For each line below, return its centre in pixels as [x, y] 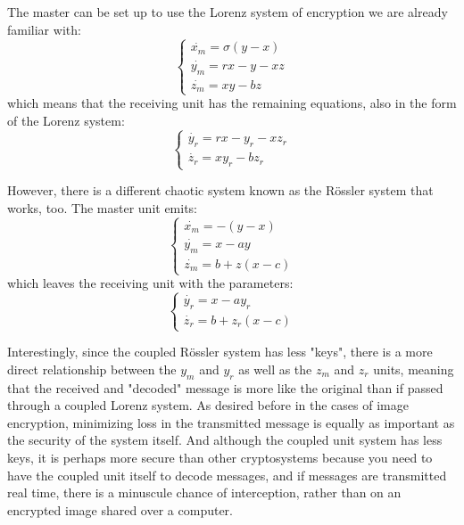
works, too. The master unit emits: [103, 207]
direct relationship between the [92, 369]
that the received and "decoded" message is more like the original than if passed [225, 387]
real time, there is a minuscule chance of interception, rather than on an [204, 492]
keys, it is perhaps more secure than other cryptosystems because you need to [220, 457]
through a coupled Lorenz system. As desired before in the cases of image [208, 405]
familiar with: [44, 29]
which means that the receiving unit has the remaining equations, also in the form [232, 103]
